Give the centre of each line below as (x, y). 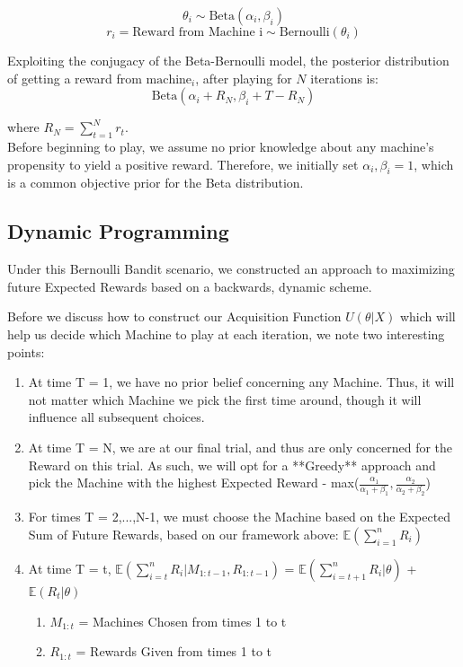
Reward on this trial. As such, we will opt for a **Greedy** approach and (232, 465)
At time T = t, (70, 568)
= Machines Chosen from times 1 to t (183, 621)
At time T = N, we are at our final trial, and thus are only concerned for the (240, 447)
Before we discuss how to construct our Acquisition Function (174, 316)
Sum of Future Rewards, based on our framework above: (183, 534)
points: (26, 351)
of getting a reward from (75, 78)
